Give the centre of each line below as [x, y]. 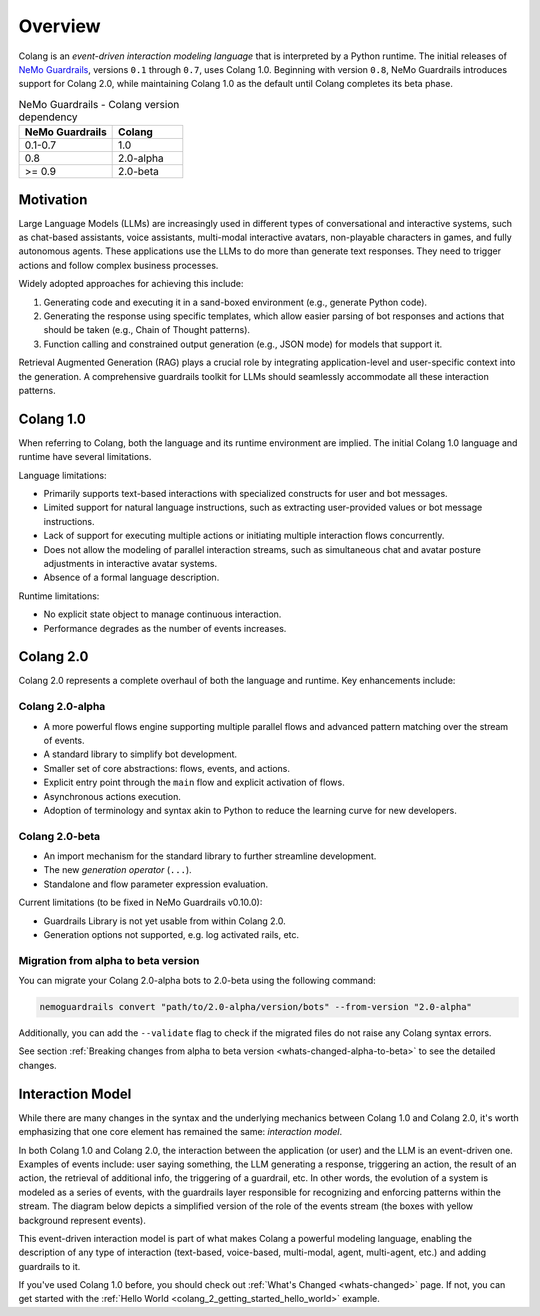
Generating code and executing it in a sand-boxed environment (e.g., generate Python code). [235, 302]
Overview [59, 26]
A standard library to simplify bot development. [140, 754]
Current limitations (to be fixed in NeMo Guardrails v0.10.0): [140, 902]
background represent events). [82, 1220]
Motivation [53, 199]
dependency [48, 117]
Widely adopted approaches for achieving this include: [131, 284]
